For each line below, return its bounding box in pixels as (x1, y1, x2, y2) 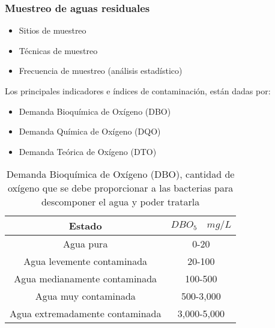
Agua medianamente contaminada (14, 272, 157, 286)
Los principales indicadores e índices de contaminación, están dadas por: (5, 85, 271, 97)
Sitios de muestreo (19, 24, 86, 37)
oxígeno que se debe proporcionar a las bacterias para (8, 181, 234, 195)
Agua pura (63, 237, 108, 251)
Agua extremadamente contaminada (10, 306, 162, 321)
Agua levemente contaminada (23, 254, 148, 269)
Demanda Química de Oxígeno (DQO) (19, 125, 161, 138)
